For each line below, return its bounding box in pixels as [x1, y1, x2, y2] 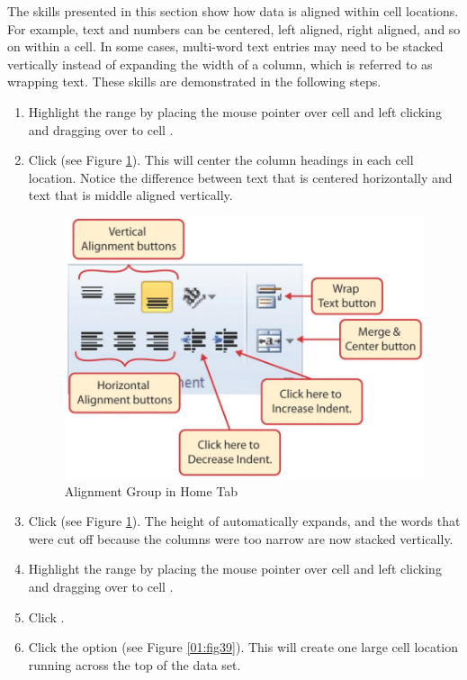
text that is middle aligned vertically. [28, 186, 233, 204]
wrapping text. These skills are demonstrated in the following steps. [7, 72, 382, 91]
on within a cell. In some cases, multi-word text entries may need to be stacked [7, 37, 444, 56]
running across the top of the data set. [28, 655, 241, 674]
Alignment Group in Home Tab [64, 481, 238, 500]
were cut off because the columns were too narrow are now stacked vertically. [28, 529, 454, 548]
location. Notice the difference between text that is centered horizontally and [28, 168, 453, 186]
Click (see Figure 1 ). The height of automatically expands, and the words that [28, 512, 461, 530]
